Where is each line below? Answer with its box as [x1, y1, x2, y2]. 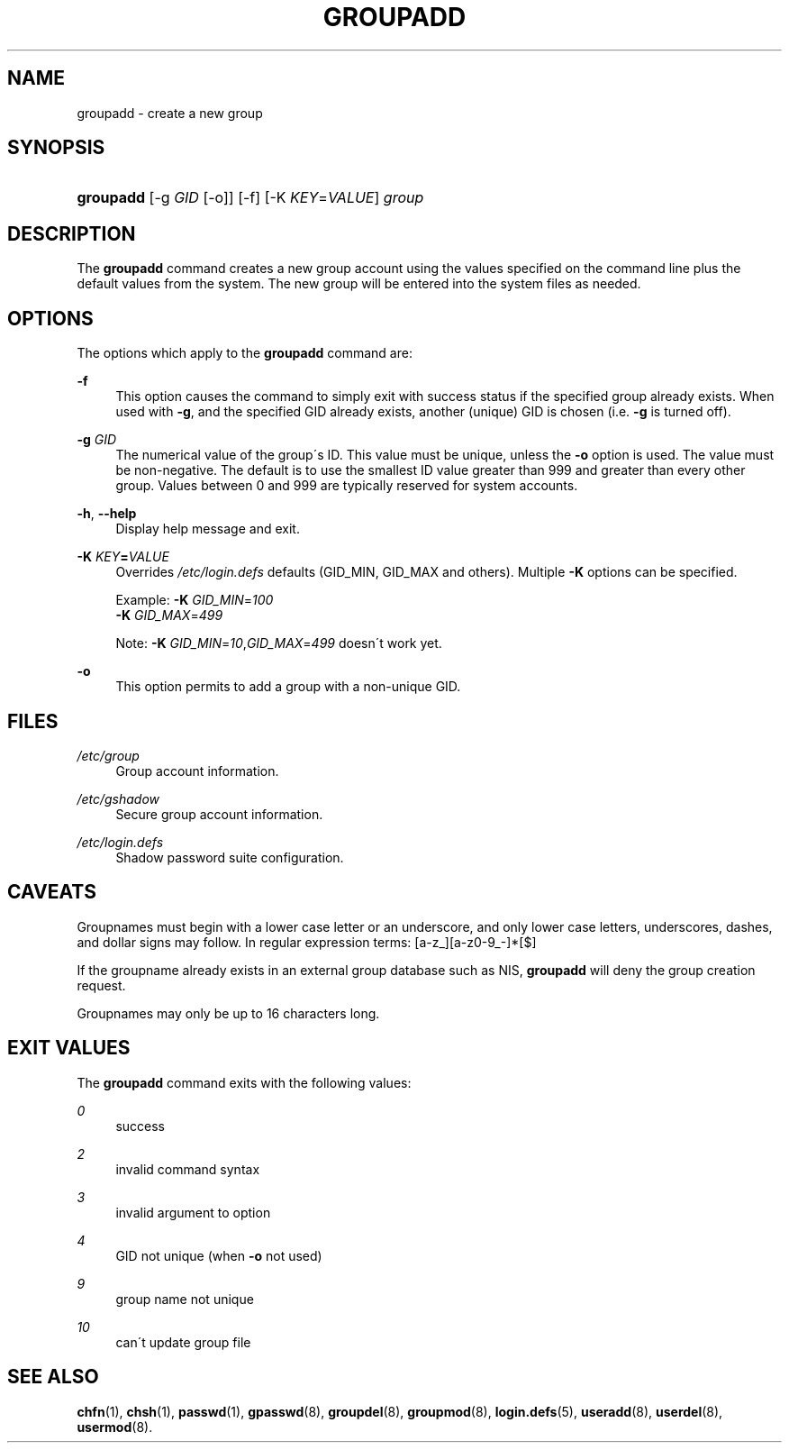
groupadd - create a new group [77, 105, 263, 121]
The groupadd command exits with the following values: [77, 1074, 412, 1090]
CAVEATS [7, 880, 96, 904]
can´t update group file [115, 1334, 251, 1350]
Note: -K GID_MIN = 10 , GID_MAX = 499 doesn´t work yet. [115, 635, 442, 652]
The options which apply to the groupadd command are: [77, 345, 413, 361]
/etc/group [77, 747, 140, 763]
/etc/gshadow [77, 790, 160, 807]
